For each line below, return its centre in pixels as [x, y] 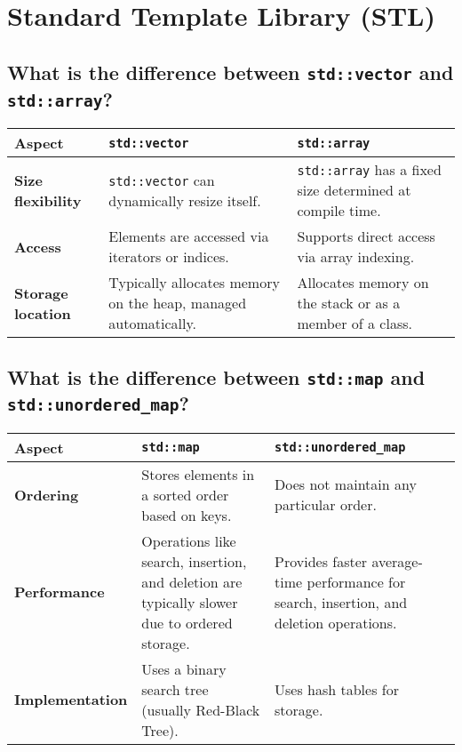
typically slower [190, 602]
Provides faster [321, 561]
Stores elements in [198, 474]
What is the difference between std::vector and [231, 72]
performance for [356, 581]
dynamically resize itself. [185, 200]
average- [397, 561]
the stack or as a [349, 303]
